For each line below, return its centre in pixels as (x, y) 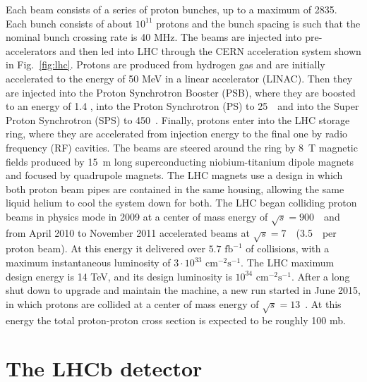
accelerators (31, 50)
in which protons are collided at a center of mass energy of (132, 303)
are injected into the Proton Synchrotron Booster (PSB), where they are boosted (181, 92)
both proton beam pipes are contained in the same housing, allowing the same (175, 189)
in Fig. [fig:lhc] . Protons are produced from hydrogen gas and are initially (166, 64)
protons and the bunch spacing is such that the (258, 23)
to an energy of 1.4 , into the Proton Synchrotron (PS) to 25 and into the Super (182, 106)
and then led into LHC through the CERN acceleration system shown (210, 50)
